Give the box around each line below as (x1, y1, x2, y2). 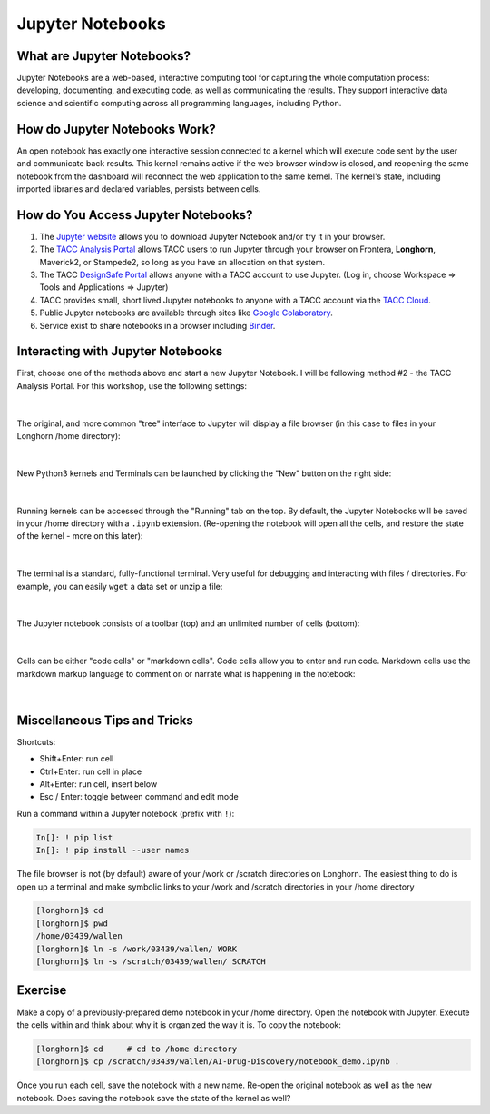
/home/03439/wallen (35, 931, 122, 941)
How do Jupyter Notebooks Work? (16, 121, 217, 136)
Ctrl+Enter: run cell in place (39, 766, 142, 777)
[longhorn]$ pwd (35, 918, 109, 929)
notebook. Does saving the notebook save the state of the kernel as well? (16, 1092, 291, 1103)
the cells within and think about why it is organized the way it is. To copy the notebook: (16, 1019, 342, 1030)
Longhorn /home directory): (16, 431, 122, 442)
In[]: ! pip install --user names (35, 845, 190, 856)
